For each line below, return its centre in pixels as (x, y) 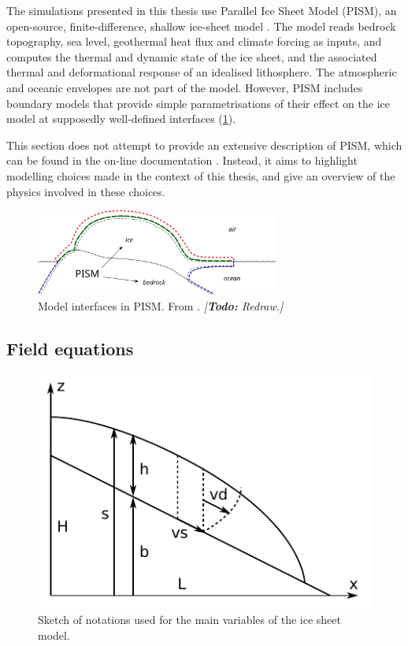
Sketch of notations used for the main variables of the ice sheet (189, 620)
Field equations (70, 348)
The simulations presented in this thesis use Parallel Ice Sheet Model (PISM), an (202, 10)
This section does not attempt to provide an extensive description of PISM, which (204, 145)
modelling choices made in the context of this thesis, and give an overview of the (201, 175)
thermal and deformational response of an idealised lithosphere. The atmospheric (202, 72)
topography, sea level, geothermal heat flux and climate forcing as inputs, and (194, 41)
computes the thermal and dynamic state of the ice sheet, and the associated (192, 56)
